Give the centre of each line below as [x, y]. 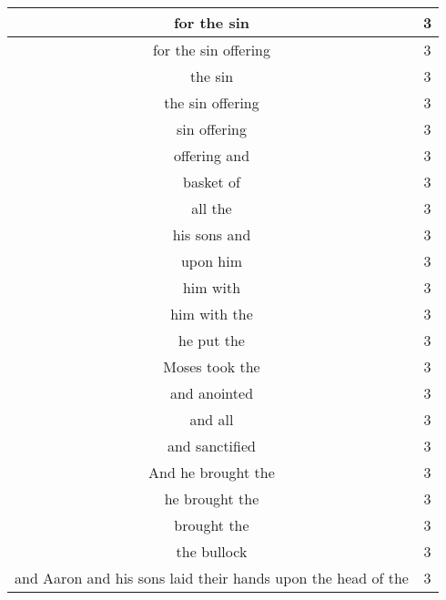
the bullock [212, 551]
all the [212, 208]
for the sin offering [212, 50]
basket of [212, 182]
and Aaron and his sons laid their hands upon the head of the [212, 578]
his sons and [212, 234]
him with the [212, 314]
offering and [212, 155]
